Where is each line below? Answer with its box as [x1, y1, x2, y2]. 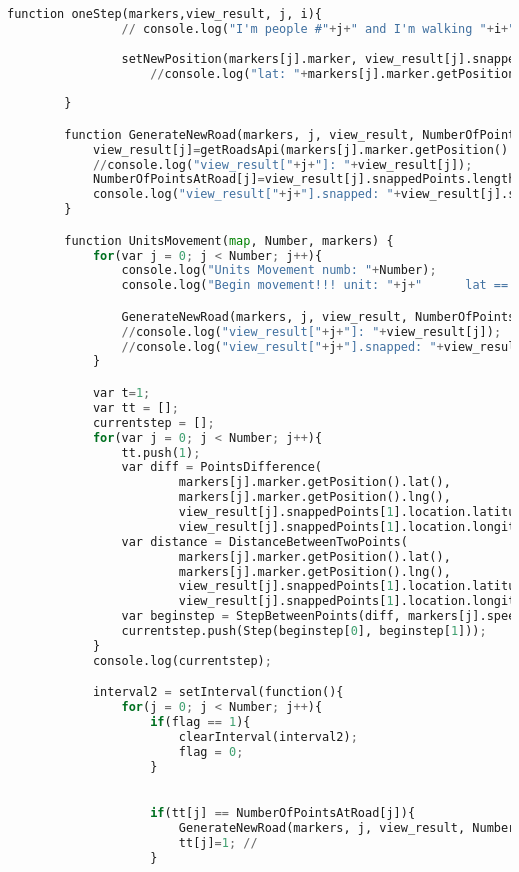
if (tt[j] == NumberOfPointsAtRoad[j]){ [150, 806, 416, 821]
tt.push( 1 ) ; [121, 445, 201, 460]
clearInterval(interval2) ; [178, 729, 358, 744]
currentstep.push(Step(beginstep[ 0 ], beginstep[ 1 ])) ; [121, 624, 487, 638]
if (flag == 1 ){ [150, 715, 251, 730]
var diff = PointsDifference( [121, 460, 323, 475]
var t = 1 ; [92, 386, 151, 400]
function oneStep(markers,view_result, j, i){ [7, 7, 322, 21]
